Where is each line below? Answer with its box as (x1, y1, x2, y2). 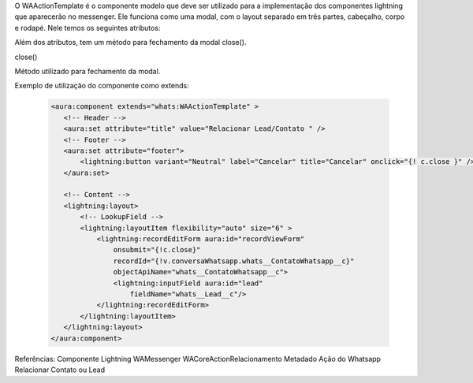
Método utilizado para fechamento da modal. (14, 66, 161, 76)
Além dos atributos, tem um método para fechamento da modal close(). (14, 38, 248, 47)
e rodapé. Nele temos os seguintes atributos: (14, 23, 161, 32)
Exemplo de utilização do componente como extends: (14, 81, 189, 91)
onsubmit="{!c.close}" (113, 245, 201, 255)
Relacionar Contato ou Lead (14, 365, 106, 374)
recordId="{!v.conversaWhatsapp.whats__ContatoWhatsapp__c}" (113, 256, 355, 266)
